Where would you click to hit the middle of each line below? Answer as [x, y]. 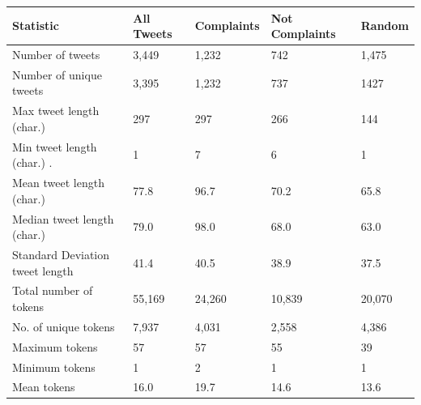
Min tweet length [55, 146]
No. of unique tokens [64, 326]
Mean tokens [44, 387]
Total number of [53, 290]
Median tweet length [63, 218]
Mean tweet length [58, 183]
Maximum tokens [55, 346]
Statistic [36, 26]
